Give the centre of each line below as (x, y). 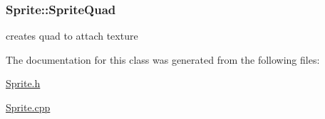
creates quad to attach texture (72, 36)
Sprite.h (23, 83)
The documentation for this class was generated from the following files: (163, 59)
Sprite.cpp (28, 107)
